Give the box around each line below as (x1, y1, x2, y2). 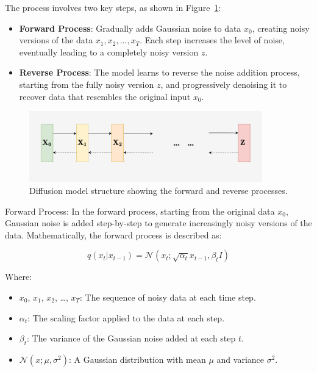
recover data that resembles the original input (19, 90, 191, 102)
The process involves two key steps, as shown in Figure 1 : (5, 1, 221, 13)
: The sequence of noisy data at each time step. (80, 290, 256, 303)
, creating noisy (252, 21, 310, 34)
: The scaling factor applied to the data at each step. (27, 311, 225, 324)
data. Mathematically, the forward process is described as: (5, 228, 222, 241)
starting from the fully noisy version (19, 77, 154, 90)
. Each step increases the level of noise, (140, 34, 285, 46)
